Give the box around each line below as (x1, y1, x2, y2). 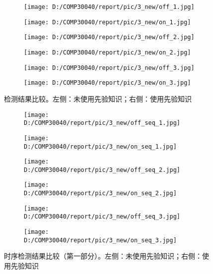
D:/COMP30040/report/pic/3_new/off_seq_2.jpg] (24, 166, 180, 173)
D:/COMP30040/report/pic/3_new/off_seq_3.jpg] (24, 213, 180, 220)
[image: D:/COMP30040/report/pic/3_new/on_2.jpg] (24, 49, 191, 56)
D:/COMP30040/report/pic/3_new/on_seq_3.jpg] (24, 236, 177, 244)
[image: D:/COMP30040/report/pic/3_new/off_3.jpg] (24, 64, 195, 71)
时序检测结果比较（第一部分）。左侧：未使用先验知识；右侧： (4, 251, 202, 261)
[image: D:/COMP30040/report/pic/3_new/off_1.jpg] (24, 3, 195, 10)
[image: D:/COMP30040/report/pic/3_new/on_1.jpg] (24, 18, 191, 26)
